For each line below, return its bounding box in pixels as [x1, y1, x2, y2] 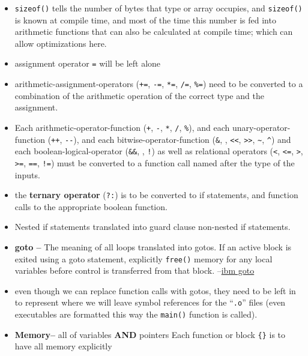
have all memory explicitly [14, 340, 112, 352]
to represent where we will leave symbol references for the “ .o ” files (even [14, 296, 286, 309]
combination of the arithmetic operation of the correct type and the [14, 89, 264, 101]
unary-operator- [232, 121, 291, 133]
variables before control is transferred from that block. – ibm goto [14, 264, 255, 277]
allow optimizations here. [14, 37, 107, 49]
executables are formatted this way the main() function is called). [14, 308, 258, 321]
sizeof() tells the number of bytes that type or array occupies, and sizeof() [14, 2, 303, 14]
